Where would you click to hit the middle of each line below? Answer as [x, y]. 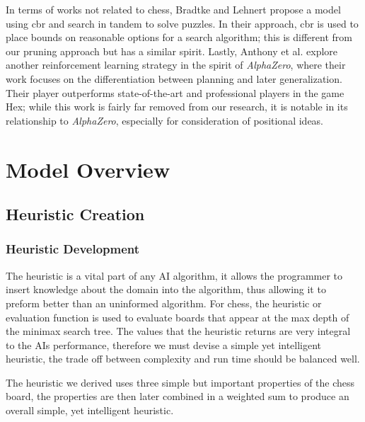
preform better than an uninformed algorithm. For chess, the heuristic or [164, 303]
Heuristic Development [73, 249]
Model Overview [88, 169]
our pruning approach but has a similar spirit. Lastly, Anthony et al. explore [172, 51]
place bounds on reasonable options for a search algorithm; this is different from [179, 37]
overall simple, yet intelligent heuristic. [90, 410]
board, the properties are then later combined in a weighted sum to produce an [178, 396]
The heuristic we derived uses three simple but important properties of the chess [180, 382]
